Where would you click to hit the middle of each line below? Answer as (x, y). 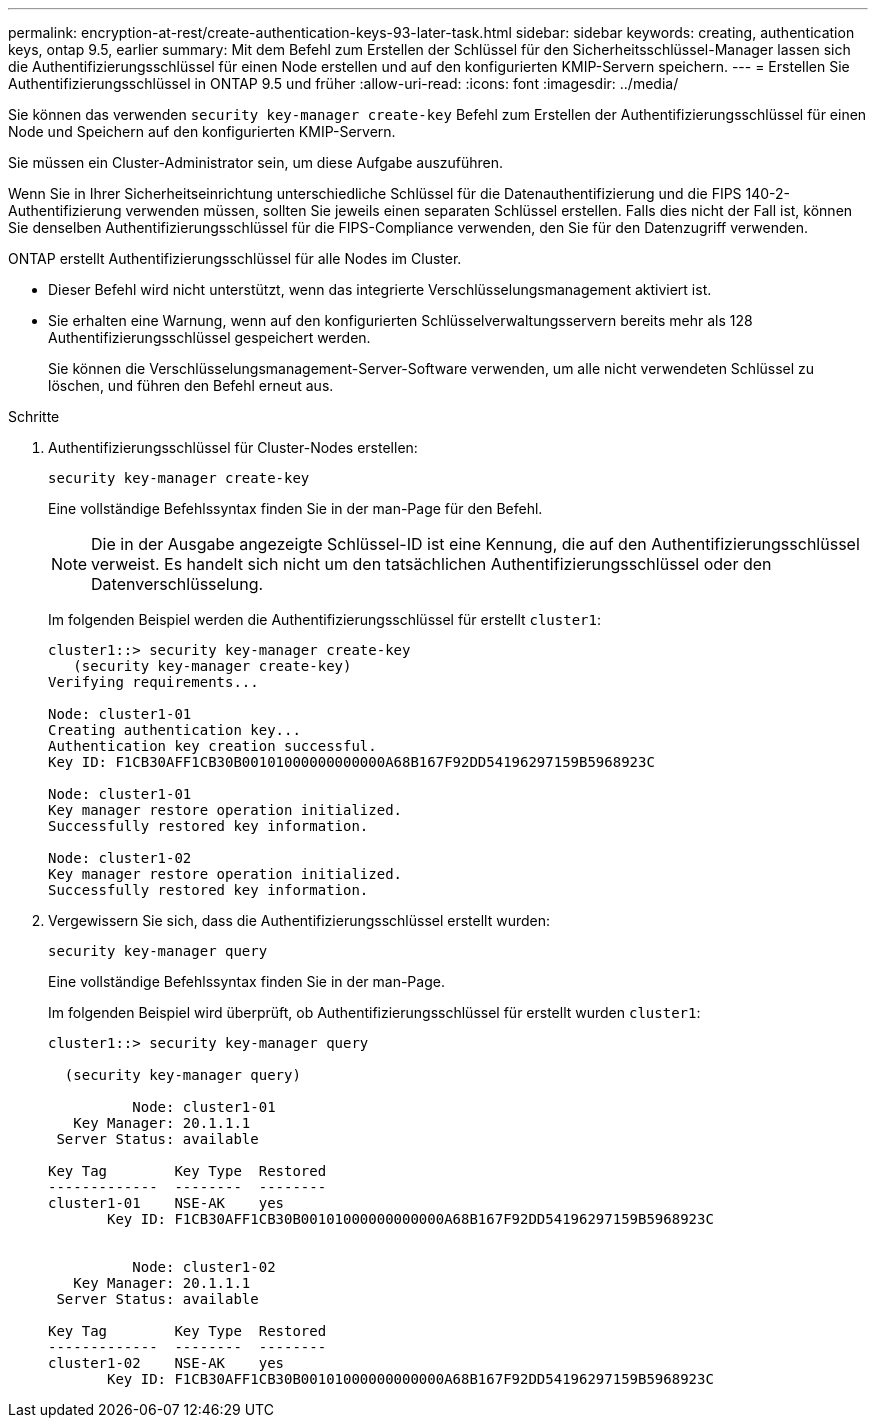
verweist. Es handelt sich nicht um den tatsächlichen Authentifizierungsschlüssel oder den (431, 564)
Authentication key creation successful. (212, 746)
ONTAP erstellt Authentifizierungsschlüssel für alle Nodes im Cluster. (235, 258)
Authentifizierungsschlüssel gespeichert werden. (209, 337)
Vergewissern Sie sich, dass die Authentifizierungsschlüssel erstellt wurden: (299, 920)
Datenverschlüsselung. (177, 584)
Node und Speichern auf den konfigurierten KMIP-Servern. (202, 131)
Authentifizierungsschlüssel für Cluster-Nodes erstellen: (233, 447)
